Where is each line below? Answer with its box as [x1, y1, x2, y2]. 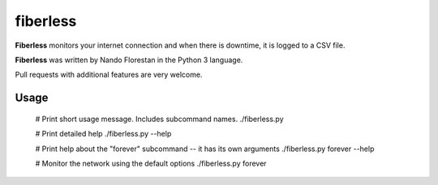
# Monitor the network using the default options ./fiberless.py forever [35, 158, 267, 168]
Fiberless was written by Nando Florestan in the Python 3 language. [15, 55, 243, 65]
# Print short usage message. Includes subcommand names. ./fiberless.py [35, 114, 284, 124]
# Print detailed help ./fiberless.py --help [35, 129, 172, 139]
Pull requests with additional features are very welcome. [15, 69, 203, 80]
